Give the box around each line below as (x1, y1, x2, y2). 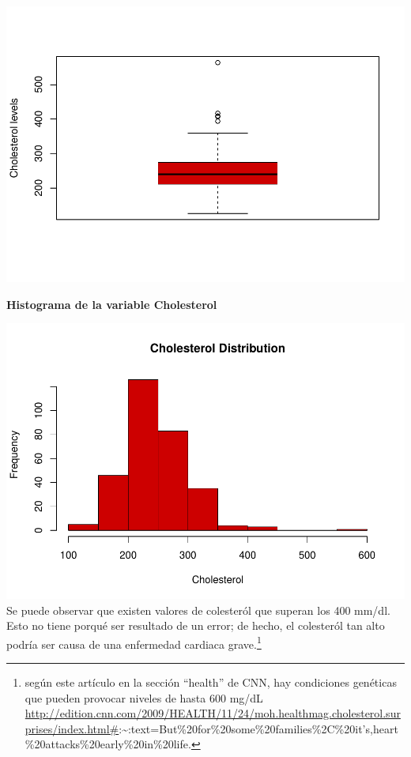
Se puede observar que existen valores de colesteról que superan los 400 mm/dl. (6, 601, 390, 618)
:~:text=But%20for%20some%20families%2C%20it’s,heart (119, 720, 398, 736)
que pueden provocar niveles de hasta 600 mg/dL (25, 689, 263, 706)
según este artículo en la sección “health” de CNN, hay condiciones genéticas (25, 674, 397, 691)
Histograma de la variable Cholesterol (6, 296, 217, 312)
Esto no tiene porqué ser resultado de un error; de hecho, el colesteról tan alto (6, 617, 385, 634)
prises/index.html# (25, 720, 119, 736)
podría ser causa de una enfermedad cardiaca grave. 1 (6, 633, 262, 652)
